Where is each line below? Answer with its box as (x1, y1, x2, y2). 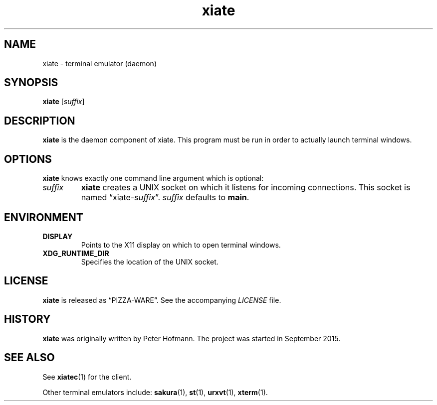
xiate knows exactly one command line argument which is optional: (42, 174, 264, 183)
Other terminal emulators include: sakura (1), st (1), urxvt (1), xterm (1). (42, 388, 268, 397)
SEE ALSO (4, 351, 55, 364)
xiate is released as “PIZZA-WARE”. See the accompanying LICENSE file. (42, 295, 281, 304)
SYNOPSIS (4, 76, 58, 89)
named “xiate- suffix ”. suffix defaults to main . (81, 192, 249, 203)
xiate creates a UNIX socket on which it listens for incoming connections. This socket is (81, 182, 411, 193)
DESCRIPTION (4, 114, 75, 127)
